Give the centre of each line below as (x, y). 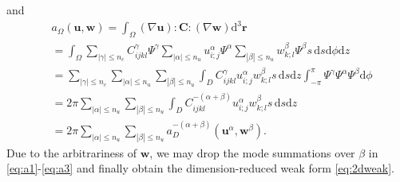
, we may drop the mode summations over (252, 152)
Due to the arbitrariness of (72, 152)
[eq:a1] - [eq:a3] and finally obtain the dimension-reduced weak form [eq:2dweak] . (200, 168)
